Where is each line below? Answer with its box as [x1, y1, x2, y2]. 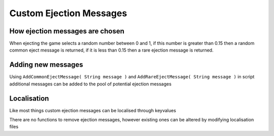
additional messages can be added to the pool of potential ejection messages [9, 81, 172, 87]
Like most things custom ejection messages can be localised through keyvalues [9, 107, 176, 113]
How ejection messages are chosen [9, 27, 124, 35]
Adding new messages [9, 61, 83, 69]
